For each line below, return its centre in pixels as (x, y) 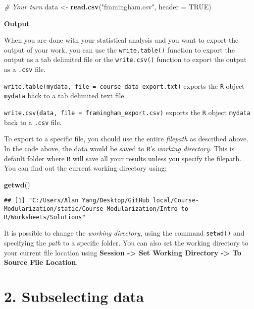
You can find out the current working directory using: (85, 168)
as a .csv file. (25, 69)
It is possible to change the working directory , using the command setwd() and (124, 233)
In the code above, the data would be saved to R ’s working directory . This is (119, 148)
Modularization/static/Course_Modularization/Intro (91, 209)
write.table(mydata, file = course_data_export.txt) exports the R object (124, 86)
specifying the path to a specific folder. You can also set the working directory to (126, 243)
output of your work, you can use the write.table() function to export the (119, 49)
